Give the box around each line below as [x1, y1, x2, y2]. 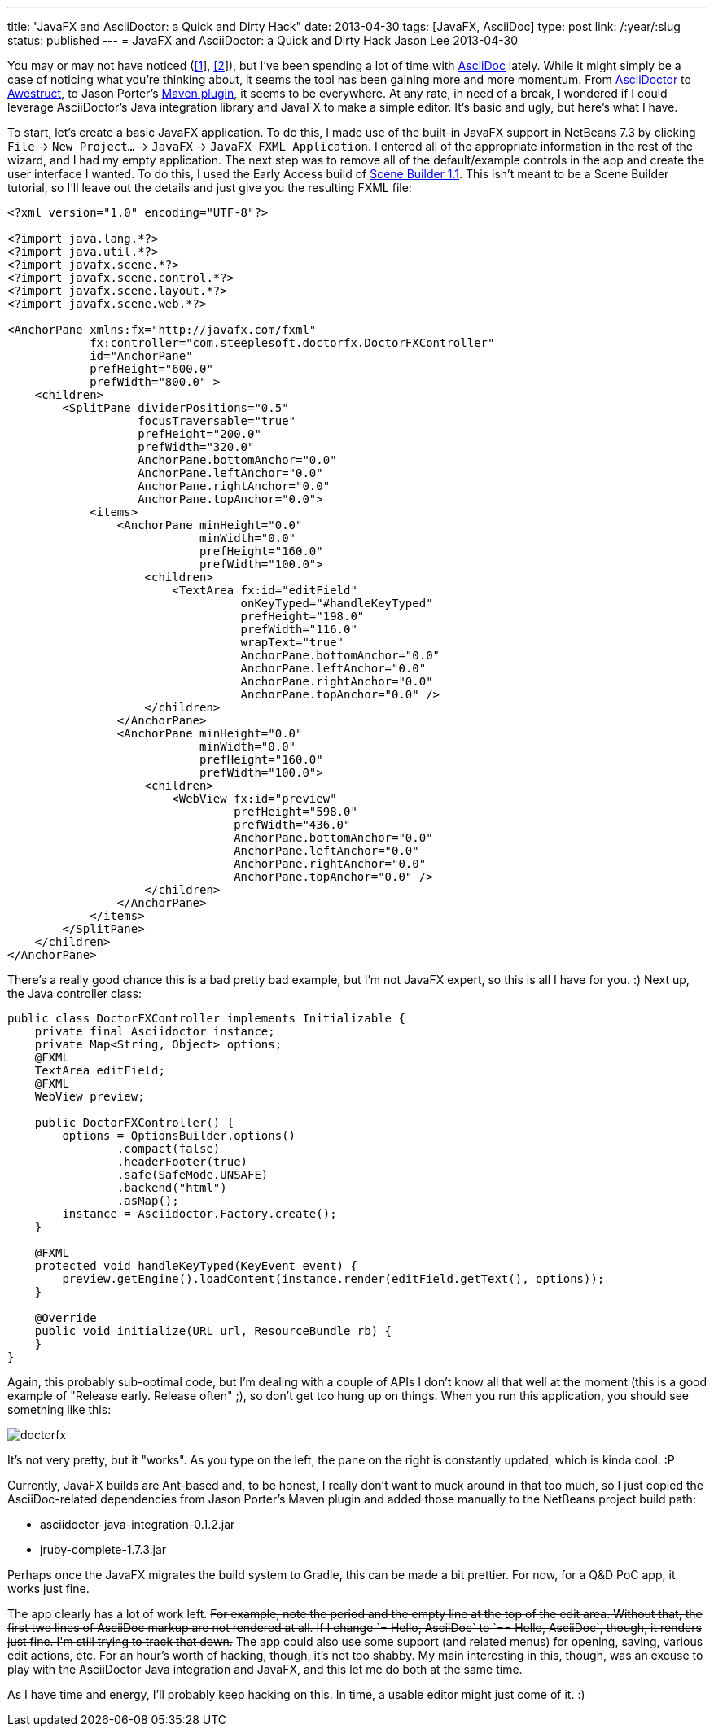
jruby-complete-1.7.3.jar [40, 1543, 167, 1556]
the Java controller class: [7, 987, 142, 1000]
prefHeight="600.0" [90, 362, 213, 375]
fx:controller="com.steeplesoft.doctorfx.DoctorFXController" [90, 336, 495, 349]
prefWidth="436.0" [234, 818, 351, 831]
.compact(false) [116, 1142, 221, 1155]
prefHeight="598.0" [234, 805, 357, 818]
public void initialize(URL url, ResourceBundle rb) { [34, 1324, 392, 1337]
